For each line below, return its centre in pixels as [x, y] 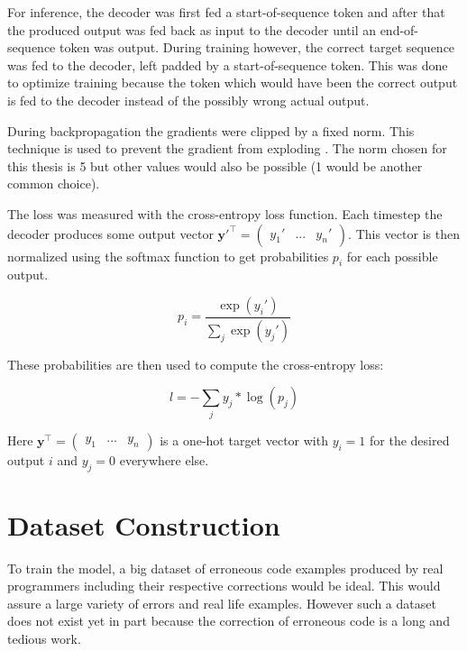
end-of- [399, 29]
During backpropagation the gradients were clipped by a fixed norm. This [211, 130]
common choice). [54, 183]
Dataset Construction [144, 524]
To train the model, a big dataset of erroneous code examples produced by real [225, 568]
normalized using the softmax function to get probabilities [168, 256]
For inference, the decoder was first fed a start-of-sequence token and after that [226, 12]
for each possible [392, 256]
